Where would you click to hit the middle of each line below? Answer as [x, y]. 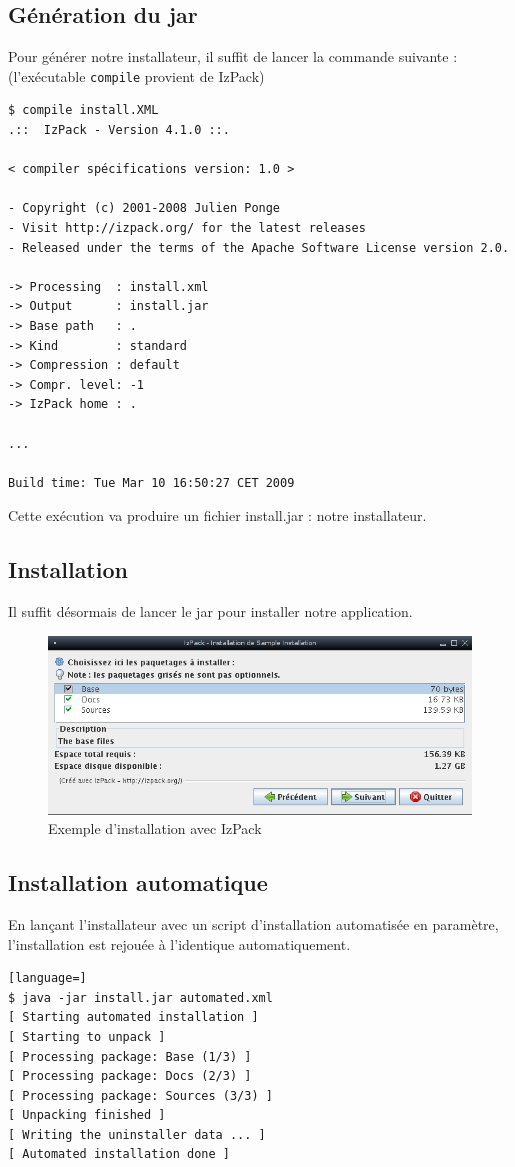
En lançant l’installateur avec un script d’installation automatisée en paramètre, [253, 923]
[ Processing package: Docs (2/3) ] [130, 1076]
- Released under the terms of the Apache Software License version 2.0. [259, 247]
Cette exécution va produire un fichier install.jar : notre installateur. [217, 515]
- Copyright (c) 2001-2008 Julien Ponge [144, 208]
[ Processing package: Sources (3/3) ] [140, 1095]
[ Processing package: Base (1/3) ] [130, 1056]
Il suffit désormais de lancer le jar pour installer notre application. [210, 611]
